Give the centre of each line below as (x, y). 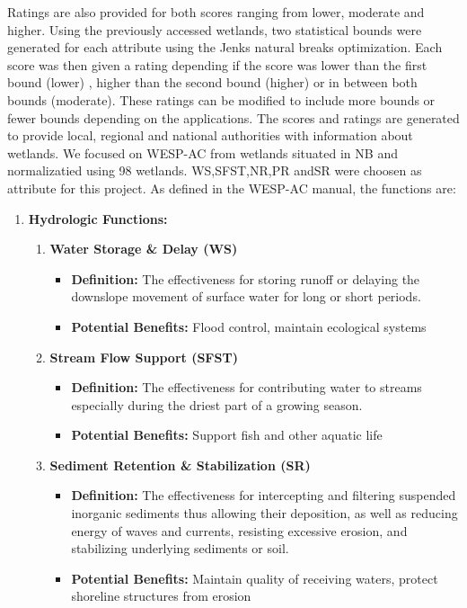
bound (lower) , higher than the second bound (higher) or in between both (212, 82)
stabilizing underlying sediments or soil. (180, 548)
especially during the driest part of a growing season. (217, 404)
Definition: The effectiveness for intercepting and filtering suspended (264, 495)
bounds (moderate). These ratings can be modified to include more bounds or (221, 99)
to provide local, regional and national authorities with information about (210, 135)
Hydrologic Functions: (98, 218)
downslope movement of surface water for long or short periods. (246, 296)
